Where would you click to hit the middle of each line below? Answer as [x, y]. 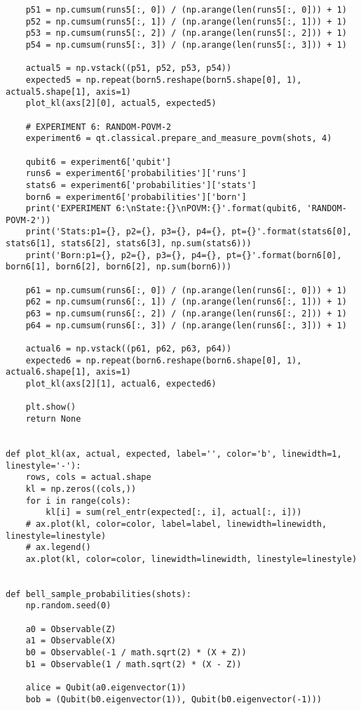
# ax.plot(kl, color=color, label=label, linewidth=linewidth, [176, 524]
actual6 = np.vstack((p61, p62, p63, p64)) [129, 349]
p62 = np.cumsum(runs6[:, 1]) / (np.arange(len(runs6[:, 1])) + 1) [186, 302]
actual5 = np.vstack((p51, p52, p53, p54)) [129, 68]
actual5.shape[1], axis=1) [68, 92]
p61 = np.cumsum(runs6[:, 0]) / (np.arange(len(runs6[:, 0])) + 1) [186, 290]
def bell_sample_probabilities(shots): [98, 594]
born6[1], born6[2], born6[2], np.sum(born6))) [119, 267]
